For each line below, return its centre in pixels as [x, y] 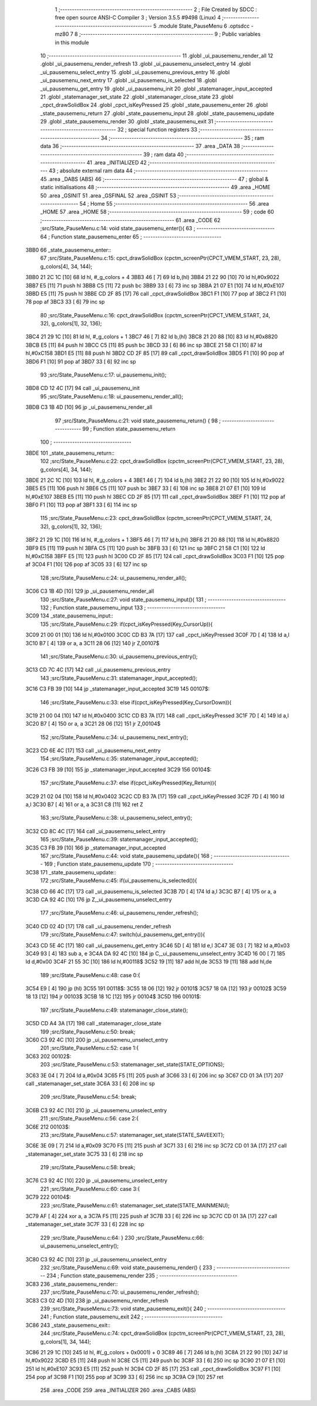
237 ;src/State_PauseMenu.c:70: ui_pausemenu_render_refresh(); [120, 1292]
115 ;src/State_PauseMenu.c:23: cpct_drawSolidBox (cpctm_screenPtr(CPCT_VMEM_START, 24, [156, 518]
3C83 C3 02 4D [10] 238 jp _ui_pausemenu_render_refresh [97, 1300]
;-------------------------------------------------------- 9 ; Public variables [170, 34]
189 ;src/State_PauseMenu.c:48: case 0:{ [90, 975]
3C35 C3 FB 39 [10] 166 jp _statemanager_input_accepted [96, 848]
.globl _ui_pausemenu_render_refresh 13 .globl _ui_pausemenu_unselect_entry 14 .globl [146, 64]
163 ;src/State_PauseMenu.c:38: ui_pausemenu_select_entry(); [116, 818]
